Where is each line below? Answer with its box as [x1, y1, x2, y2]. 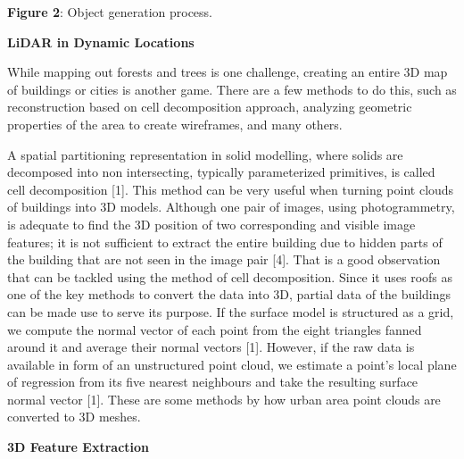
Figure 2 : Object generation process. [7, 3, 212, 21]
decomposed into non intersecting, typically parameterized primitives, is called [7, 163, 435, 181]
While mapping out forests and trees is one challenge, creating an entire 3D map [7, 63, 448, 81]
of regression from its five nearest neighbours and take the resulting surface [7, 372, 418, 391]
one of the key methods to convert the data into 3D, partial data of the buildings [7, 285, 452, 304]
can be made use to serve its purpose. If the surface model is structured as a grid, [7, 302, 454, 321]
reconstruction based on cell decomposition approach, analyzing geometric [7, 97, 412, 116]
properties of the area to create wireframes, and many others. [7, 114, 343, 133]
